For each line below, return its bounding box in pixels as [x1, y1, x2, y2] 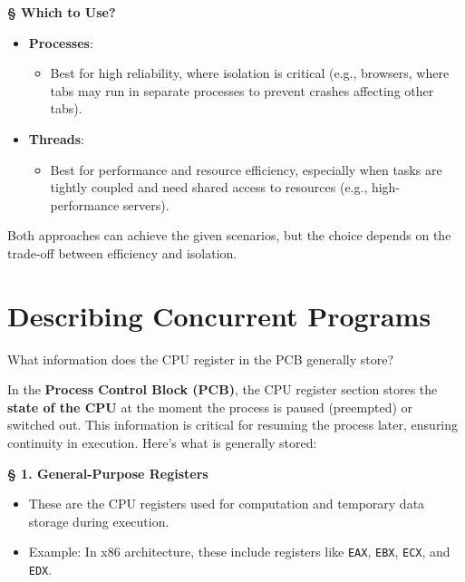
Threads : [28, 129, 84, 148]
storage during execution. [28, 511, 170, 530]
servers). [122, 195, 170, 214]
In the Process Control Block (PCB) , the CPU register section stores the [7, 380, 438, 399]
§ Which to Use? [7, 3, 116, 21]
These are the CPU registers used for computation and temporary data [28, 494, 425, 513]
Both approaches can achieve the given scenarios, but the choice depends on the [7, 226, 451, 245]
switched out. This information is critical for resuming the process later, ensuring [7, 415, 459, 434]
